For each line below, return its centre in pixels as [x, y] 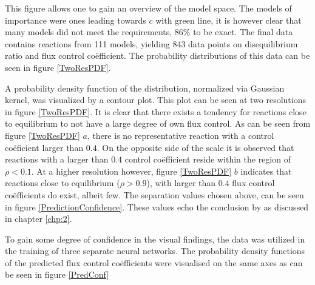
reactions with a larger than [57, 159]
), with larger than [181, 183]
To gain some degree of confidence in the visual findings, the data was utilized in [155, 239]
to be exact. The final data [243, 32]
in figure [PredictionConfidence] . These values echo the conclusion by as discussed [157, 206]
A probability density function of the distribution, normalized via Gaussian [145, 88]
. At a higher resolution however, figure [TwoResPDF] [131, 171]
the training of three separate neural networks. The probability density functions [155, 251]
